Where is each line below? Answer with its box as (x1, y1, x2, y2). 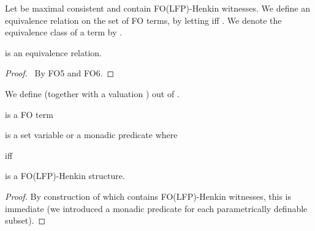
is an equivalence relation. (5, 46, 102, 59)
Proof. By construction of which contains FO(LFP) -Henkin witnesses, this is (5, 189, 292, 202)
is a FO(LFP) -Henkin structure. (5, 169, 125, 182)
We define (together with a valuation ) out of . (5, 87, 180, 100)
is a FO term (5, 108, 53, 120)
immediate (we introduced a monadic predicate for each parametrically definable (5, 202, 308, 215)
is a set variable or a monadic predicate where (5, 128, 178, 141)
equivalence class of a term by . (5, 26, 123, 38)
